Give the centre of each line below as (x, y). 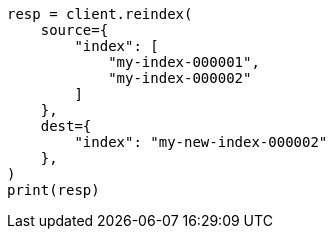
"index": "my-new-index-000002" (201, 142)
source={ (74, 30)
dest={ (66, 126)
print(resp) (53, 190)
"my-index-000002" (180, 78)
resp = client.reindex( (100, 14)
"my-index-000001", (184, 62)
